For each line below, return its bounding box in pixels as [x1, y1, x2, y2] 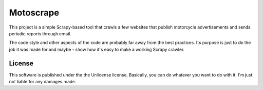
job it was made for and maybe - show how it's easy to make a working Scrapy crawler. [9, 46, 185, 52]
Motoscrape [9, 7, 59, 18]
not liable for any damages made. [9, 79, 76, 85]
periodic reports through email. [9, 30, 72, 36]
